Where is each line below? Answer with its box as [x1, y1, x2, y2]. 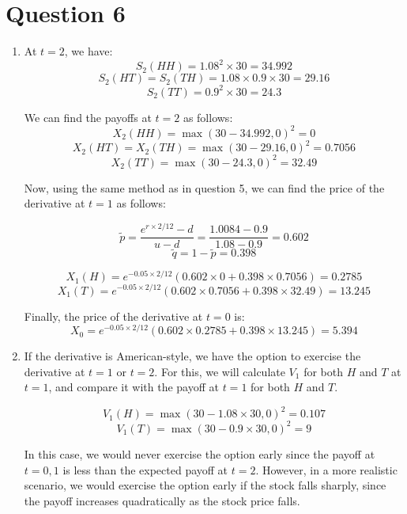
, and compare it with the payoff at [48, 379, 219, 395]
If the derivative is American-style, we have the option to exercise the [24, 348, 361, 364]
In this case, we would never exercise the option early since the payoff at [24, 445, 375, 462]
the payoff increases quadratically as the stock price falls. [24, 492, 300, 508]
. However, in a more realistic [255, 461, 398, 478]
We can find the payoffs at [24, 109, 152, 125]
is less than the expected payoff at [62, 461, 228, 478]
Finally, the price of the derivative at [24, 307, 203, 324]
